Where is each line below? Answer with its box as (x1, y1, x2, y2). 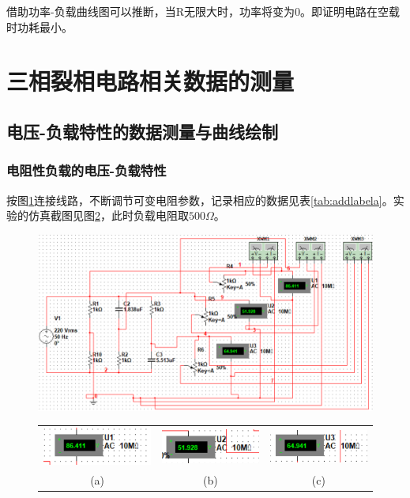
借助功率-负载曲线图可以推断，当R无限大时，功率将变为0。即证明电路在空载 (6, 3, 400, 19)
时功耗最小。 (6, 18, 73, 35)
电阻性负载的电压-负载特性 (6, 160, 167, 180)
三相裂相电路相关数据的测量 (6, 65, 295, 97)
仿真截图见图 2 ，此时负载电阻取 (28, 207, 189, 224)
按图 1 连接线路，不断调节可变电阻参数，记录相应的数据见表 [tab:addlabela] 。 (6, 191, 393, 208)
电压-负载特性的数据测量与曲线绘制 (6, 119, 279, 143)
